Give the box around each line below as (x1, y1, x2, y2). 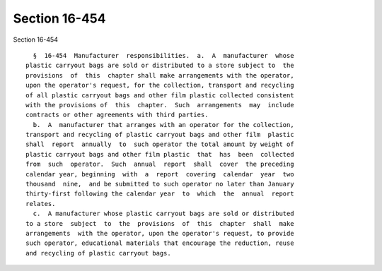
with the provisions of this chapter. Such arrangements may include (25, 101, 294, 109)
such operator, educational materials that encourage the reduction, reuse (25, 239, 294, 247)
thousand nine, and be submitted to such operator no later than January (25, 180, 294, 188)
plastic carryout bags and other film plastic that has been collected (25, 150, 294, 158)
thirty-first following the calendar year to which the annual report (25, 190, 294, 198)
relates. (25, 200, 56, 207)
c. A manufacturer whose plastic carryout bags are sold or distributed (33, 210, 294, 218)
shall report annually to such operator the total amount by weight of (25, 140, 294, 148)
